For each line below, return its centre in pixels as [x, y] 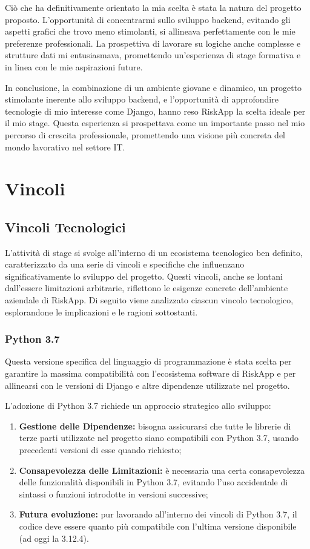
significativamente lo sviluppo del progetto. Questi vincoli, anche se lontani [144, 276]
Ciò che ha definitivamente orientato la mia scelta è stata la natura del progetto [153, 7]
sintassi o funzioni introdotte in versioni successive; [114, 493]
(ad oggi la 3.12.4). [54, 538]
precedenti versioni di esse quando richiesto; [100, 450]
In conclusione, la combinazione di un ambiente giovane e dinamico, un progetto [153, 87]
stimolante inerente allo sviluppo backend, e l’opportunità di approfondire [142, 99]
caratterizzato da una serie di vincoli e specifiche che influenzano [125, 264]
